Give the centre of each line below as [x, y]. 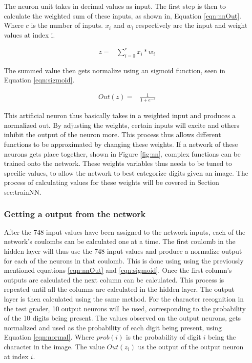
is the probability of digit [163, 337]
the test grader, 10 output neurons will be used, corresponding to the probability [125, 308]
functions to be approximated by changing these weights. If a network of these [121, 144]
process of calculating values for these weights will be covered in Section [112, 182]
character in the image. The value [54, 346]
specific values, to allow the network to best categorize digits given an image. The [126, 172]
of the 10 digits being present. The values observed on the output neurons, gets [123, 318]
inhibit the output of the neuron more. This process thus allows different [113, 134]
